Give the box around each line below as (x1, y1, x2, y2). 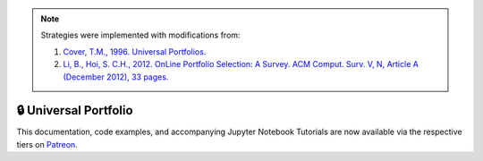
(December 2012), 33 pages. (63, 72, 169, 82)
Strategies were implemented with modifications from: (40, 30, 241, 40)
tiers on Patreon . (16, 139, 78, 149)
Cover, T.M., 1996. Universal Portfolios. (63, 46, 207, 57)
